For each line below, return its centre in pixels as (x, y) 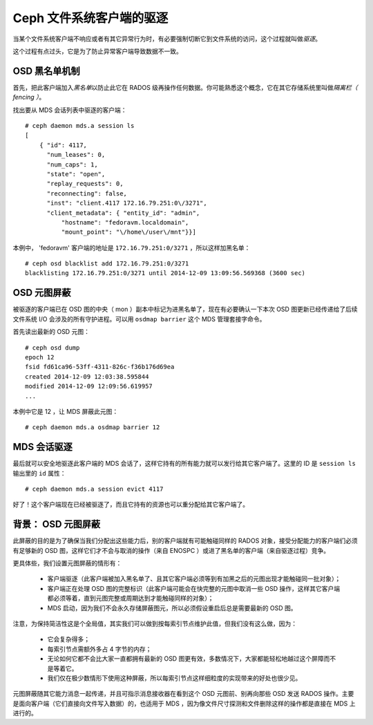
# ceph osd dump (52, 348)
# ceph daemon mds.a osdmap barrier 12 (93, 427)
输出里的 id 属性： (39, 473)
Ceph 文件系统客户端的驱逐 (90, 18)
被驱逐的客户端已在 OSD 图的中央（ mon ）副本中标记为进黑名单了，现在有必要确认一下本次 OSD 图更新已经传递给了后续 (185, 309)
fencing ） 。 (29, 97)
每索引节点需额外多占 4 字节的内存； (99, 649)
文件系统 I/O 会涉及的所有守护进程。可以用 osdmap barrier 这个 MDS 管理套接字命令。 (139, 319)
